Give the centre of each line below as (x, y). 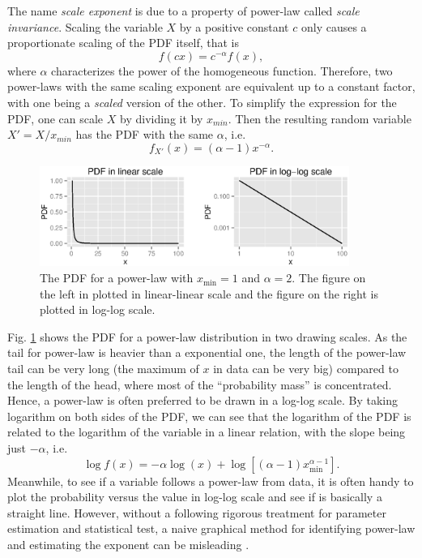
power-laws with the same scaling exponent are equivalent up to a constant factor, (211, 86)
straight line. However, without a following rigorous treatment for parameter (197, 512)
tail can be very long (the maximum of (103, 369)
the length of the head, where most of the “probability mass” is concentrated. (200, 384)
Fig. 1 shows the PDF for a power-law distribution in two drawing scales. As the (207, 336)
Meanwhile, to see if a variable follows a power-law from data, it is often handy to (211, 481)
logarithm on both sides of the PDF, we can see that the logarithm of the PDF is (209, 416)
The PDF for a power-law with (117, 278)
